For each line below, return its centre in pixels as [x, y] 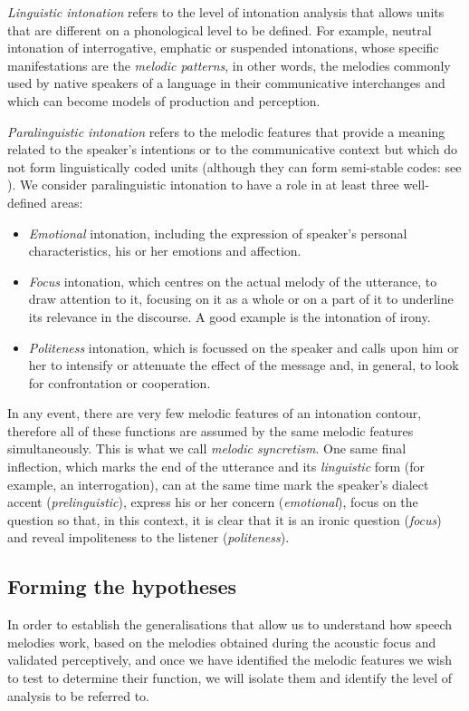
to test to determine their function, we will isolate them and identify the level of [230, 678]
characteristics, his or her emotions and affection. [165, 251]
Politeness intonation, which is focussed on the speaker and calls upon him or [244, 347]
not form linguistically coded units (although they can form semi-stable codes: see [234, 166]
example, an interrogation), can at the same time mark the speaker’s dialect [218, 484]
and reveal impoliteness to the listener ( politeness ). [148, 537]
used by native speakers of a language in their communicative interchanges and [226, 83]
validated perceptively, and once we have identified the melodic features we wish [230, 660]
